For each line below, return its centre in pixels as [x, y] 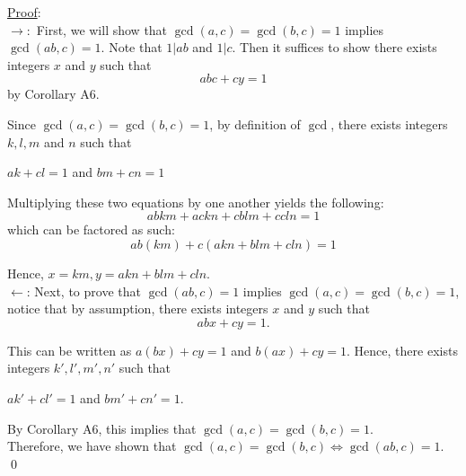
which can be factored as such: [91, 229]
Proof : [24, 12]
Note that [136, 47]
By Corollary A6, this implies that [102, 428]
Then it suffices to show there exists [339, 47]
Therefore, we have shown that [92, 446]
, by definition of [255, 123]
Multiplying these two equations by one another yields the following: [196, 202]
